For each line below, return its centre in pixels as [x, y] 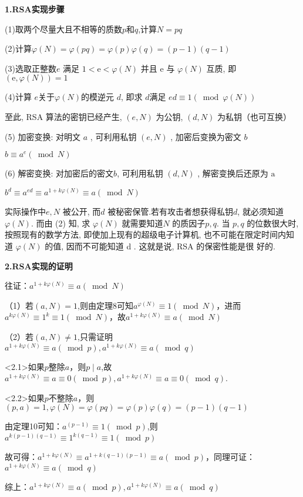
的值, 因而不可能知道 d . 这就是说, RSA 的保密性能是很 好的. [160, 246]
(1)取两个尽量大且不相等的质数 [63, 29]
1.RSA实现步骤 [35, 9]
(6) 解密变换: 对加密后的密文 [59, 173]
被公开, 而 [82, 211]
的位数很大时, [273, 223]
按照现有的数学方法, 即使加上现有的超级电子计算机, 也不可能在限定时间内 [146, 234]
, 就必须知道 [260, 211]
